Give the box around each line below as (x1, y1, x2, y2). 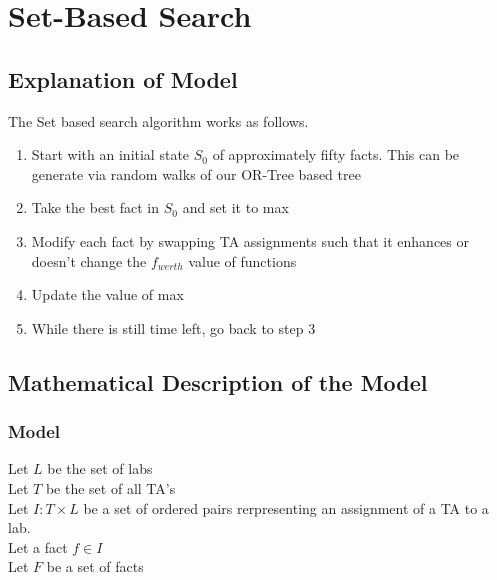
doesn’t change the (31, 250, 147, 271)
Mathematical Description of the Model (8, 366, 428, 397)
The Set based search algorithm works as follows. (8, 110, 309, 131)
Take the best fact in (31, 197, 160, 218)
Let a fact (8, 536, 68, 557)
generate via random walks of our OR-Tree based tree (31, 163, 361, 184)
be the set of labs (47, 458, 153, 479)
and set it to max (182, 197, 289, 218)
